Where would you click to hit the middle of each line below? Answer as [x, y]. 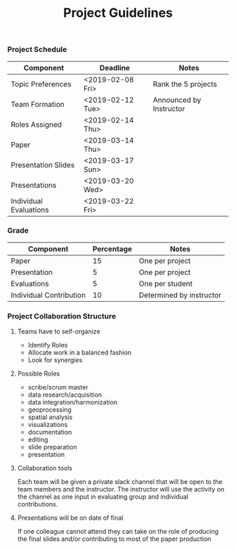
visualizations [48, 425]
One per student [166, 283]
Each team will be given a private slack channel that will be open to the [120, 482]
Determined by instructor [180, 295]
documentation [50, 432]
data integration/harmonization [73, 402]
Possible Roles [39, 373]
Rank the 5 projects [185, 84]
